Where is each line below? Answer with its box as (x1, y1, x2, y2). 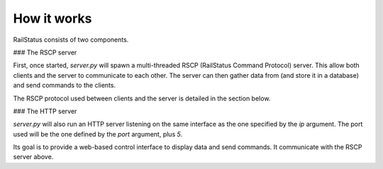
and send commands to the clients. (13, 81, 116, 90)
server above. (13, 153, 54, 161)
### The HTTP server (13, 107, 77, 115)
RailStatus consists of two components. (13, 35, 129, 44)
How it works (13, 11, 92, 26)
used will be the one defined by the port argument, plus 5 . (13, 129, 183, 138)
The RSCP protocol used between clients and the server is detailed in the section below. (13, 94, 271, 103)
